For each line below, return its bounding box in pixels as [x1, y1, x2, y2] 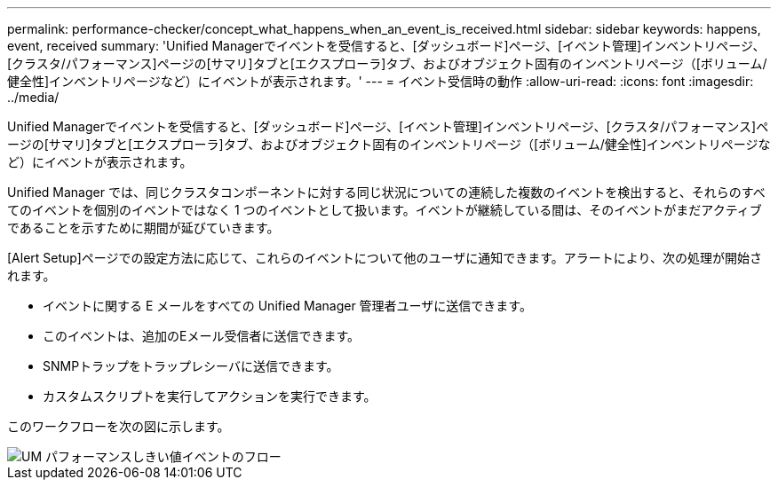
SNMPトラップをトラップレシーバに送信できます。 [43, 358, 339, 373]
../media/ [7, 90, 60, 105]
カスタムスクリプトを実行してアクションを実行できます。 [43, 389, 377, 404]
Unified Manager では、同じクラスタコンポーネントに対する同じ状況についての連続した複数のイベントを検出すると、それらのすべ [7, 185, 766, 200]
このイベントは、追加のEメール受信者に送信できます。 [43, 328, 361, 343]
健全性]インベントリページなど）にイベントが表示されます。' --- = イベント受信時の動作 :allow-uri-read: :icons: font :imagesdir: [7, 74, 754, 89]
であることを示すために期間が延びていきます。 [7, 220, 280, 235]
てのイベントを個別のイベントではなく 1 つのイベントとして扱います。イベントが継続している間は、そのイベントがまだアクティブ [7, 202, 762, 217]
